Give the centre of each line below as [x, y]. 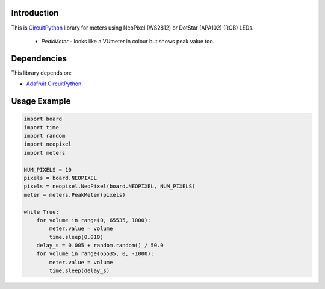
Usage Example [41, 101]
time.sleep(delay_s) [79, 271]
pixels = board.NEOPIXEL [60, 178]
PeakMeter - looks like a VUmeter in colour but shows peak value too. [128, 41]
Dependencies [39, 58]
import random [45, 136]
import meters [45, 153]
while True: [42, 212]
